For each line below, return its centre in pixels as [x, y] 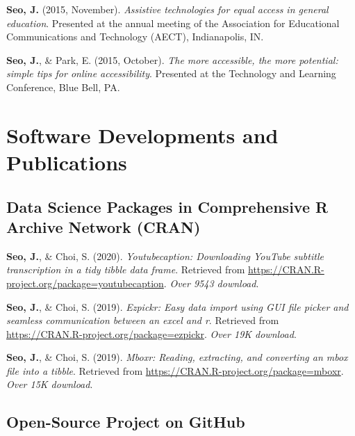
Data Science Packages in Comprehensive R [167, 206]
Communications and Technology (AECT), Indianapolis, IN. [135, 37]
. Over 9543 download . [211, 283]
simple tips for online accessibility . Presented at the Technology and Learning [171, 73]
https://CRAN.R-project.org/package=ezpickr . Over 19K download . [151, 333]
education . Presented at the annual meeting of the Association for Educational [173, 23]
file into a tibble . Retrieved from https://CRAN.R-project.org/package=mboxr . [175, 370]
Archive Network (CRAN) [104, 226]
